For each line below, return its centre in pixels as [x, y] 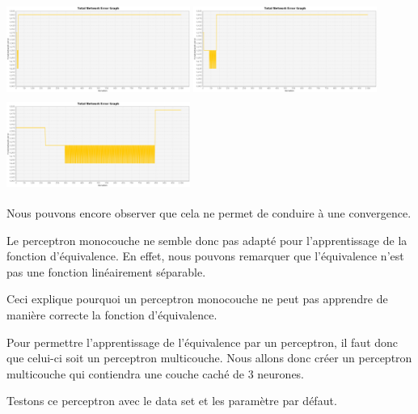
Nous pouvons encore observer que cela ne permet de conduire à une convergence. [209, 212]
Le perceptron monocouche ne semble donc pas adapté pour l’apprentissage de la [207, 240]
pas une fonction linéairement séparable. [106, 271]
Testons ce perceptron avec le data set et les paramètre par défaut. [172, 401]
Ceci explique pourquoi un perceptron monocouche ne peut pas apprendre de [197, 299]
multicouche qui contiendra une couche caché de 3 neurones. [156, 373]
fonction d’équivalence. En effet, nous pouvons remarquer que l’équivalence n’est [205, 256]
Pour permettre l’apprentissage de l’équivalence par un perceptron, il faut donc [203, 342]
